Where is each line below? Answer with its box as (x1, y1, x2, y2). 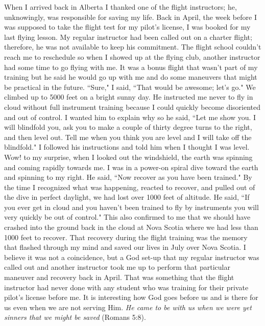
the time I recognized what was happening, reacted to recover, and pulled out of (4, 181, 255, 192)
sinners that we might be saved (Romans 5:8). (4, 312, 146, 322)
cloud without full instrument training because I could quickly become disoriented (4, 101, 261, 112)
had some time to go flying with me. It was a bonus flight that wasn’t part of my (4, 61, 258, 72)
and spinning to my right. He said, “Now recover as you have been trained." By (4, 172, 252, 182)
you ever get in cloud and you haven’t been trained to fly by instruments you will (4, 201, 259, 212)
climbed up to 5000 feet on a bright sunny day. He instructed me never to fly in (4, 91, 253, 102)
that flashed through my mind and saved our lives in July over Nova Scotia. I (4, 242, 246, 252)
